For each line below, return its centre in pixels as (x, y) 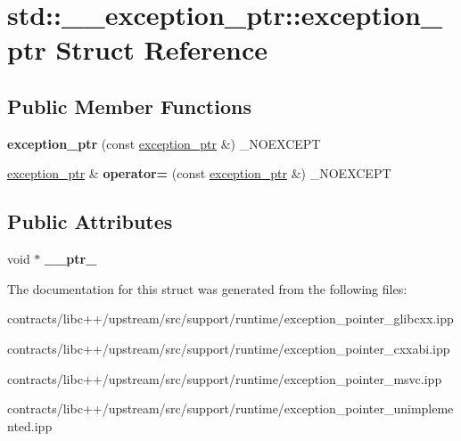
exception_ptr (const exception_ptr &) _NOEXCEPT (164, 143)
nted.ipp (30, 425)
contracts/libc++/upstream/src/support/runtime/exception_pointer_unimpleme (230, 408)
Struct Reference (162, 49)
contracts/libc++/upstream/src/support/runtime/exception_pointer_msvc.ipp (225, 378)
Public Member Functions (129, 106)
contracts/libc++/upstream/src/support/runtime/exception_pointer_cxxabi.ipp (229, 348)
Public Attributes (90, 221)
